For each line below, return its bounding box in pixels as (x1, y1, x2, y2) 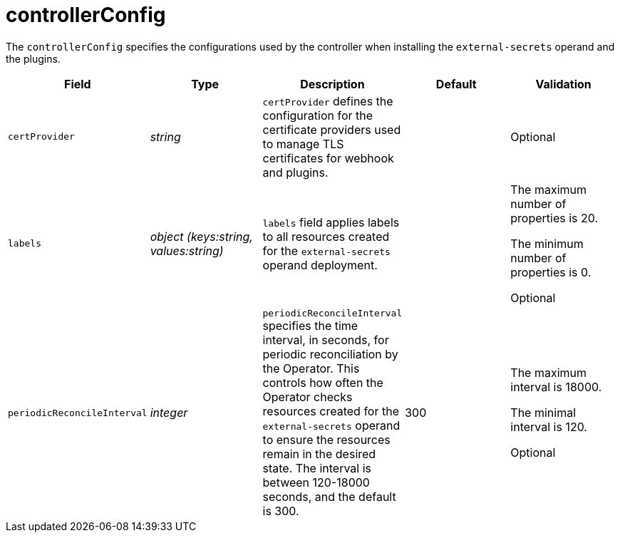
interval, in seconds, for (262, 332, 389, 347)
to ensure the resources (262, 432, 391, 447)
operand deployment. (262, 257, 378, 272)
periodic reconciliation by (262, 346, 398, 361)
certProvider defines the (262, 93, 393, 108)
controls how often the (262, 375, 383, 390)
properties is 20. (510, 210, 599, 225)
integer (150, 405, 188, 420)
